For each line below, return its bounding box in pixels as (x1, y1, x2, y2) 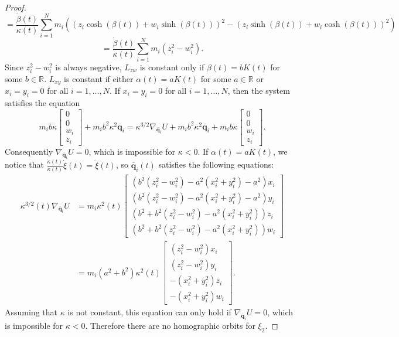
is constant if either (64, 72, 134, 84)
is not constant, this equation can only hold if (67, 306, 231, 318)
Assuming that (5, 306, 57, 318)
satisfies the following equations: (158, 158, 274, 171)
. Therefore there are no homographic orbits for (85, 319, 255, 332)
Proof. (5, 1, 26, 13)
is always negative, (55, 60, 122, 73)
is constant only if (139, 60, 204, 73)
